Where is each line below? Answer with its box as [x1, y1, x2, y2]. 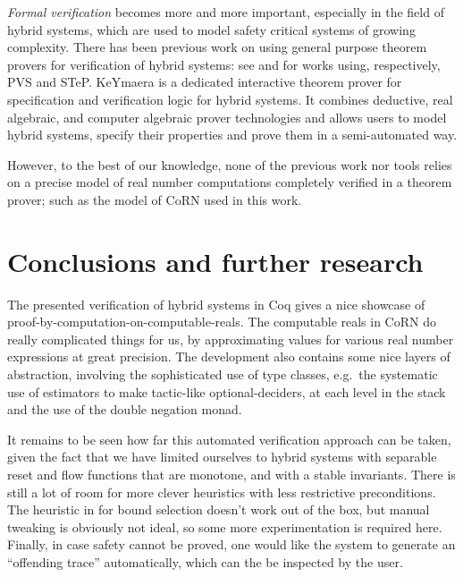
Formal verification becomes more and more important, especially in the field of [7, 3, 444, 21]
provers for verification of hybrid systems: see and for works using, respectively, [7, 55, 441, 73]
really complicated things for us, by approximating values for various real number [7, 329, 454, 348]
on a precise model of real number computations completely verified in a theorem [7, 173, 452, 191]
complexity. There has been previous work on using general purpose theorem [7, 38, 427, 56]
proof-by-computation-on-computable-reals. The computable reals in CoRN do [7, 312, 436, 331]
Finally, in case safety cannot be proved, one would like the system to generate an [7, 535, 456, 554]
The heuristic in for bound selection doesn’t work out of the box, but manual [7, 500, 430, 519]
